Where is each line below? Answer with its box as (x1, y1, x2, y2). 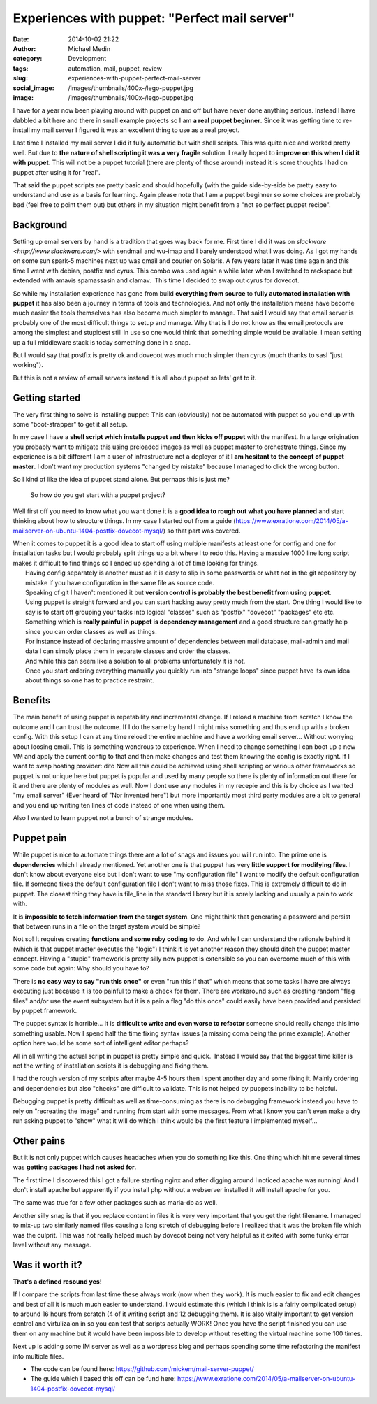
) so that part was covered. (163, 526, 241, 535)
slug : (13, 74, 28, 83)
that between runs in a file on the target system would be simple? (13, 922, 201, 930)
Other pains (13, 1135, 66, 1147)
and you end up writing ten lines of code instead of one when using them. (13, 801, 226, 809)
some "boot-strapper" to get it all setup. (13, 420, 128, 429)
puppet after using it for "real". (13, 168, 101, 176)
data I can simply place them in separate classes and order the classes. (25, 647, 231, 655)
